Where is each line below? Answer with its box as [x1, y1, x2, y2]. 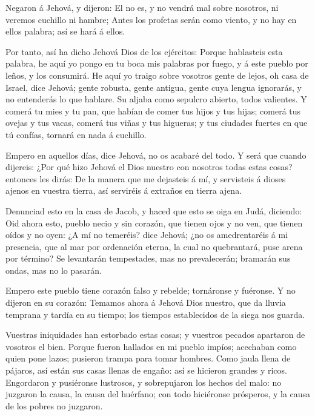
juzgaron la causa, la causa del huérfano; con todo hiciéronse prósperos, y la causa [5, 388, 311, 400]
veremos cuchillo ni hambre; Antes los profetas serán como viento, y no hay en [5, 13, 297, 25]
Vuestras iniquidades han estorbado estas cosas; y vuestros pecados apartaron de [5, 328, 305, 341]
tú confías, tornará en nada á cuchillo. [5, 128, 147, 140]
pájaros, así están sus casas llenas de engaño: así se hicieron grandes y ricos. [5, 364, 287, 377]
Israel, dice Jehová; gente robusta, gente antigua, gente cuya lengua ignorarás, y [5, 81, 302, 93]
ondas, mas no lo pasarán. [5, 263, 102, 276]
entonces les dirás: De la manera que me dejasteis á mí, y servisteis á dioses [5, 172, 286, 185]
